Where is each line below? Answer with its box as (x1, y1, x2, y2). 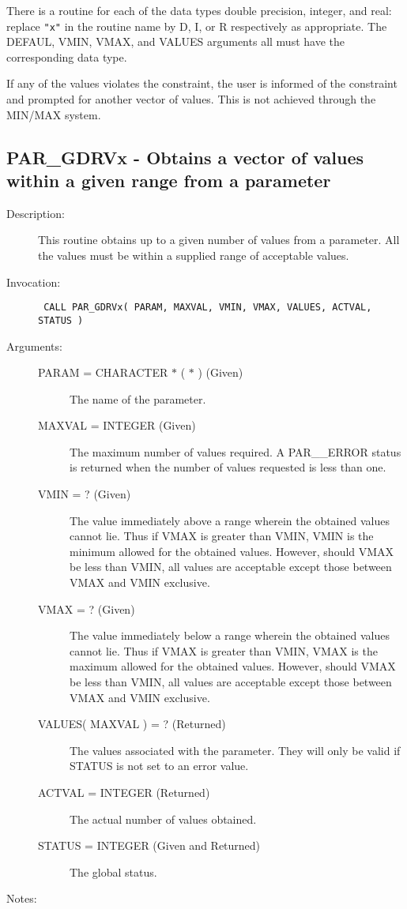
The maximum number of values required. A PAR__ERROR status (70, 443, 401, 460)
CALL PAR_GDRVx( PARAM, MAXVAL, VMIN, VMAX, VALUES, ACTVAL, (43, 302, 372, 314)
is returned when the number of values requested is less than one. (70, 459, 386, 475)
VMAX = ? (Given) (38, 600, 135, 617)
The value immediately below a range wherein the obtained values (70, 627, 390, 644)
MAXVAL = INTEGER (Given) (38, 417, 196, 434)
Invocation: (6, 273, 61, 290)
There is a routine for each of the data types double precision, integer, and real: (6, 2, 392, 18)
